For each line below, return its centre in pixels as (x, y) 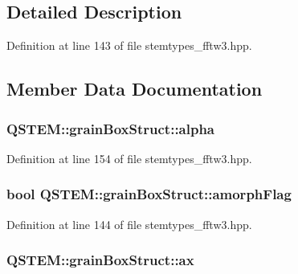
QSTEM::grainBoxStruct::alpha (111, 128)
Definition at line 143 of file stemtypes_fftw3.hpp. (129, 45)
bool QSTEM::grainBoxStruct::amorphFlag (149, 194)
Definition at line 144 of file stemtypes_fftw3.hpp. (129, 224)
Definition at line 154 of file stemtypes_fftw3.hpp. (129, 158)
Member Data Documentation (135, 89)
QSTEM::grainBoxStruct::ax (100, 260)
